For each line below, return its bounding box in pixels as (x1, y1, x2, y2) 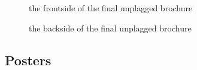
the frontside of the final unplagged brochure (29, 2, 193, 14)
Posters (5, 50, 51, 69)
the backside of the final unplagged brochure (29, 21, 192, 34)
